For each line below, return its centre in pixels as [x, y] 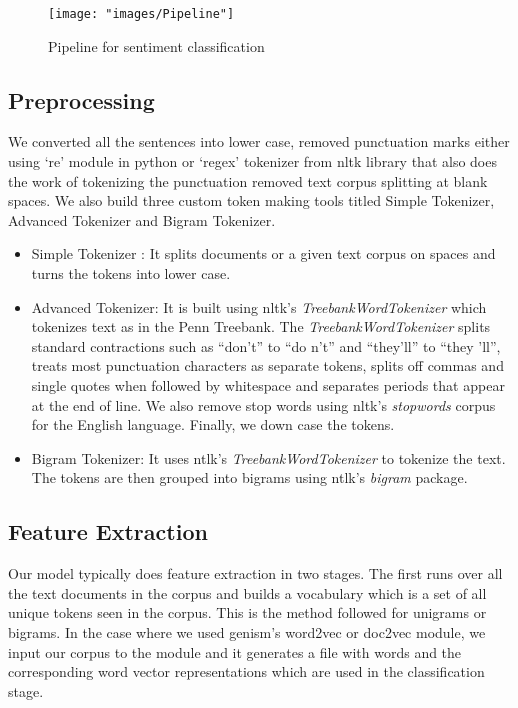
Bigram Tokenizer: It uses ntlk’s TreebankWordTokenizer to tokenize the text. [268, 457]
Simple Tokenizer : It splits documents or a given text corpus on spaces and [263, 253]
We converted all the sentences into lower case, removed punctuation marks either [259, 141]
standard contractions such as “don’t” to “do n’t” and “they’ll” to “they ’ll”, [266, 345]
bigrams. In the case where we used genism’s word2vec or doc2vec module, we [247, 631]
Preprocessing [81, 99]
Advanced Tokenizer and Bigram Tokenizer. [142, 219]
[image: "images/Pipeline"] [141, 14]
